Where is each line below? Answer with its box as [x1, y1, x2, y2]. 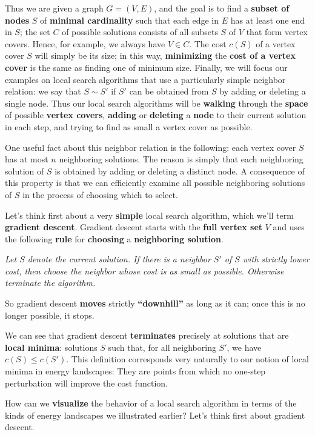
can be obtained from [129, 85, 209, 98]
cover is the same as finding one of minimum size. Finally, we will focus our [5, 61, 288, 73]
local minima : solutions [5, 340, 98, 353]
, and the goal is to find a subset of [154, 2, 290, 14]
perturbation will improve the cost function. [5, 376, 168, 389]
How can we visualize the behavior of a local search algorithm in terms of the [5, 397, 297, 410]
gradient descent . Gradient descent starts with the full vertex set [5, 221, 263, 233]
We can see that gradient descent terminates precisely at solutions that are [5, 329, 289, 342]
